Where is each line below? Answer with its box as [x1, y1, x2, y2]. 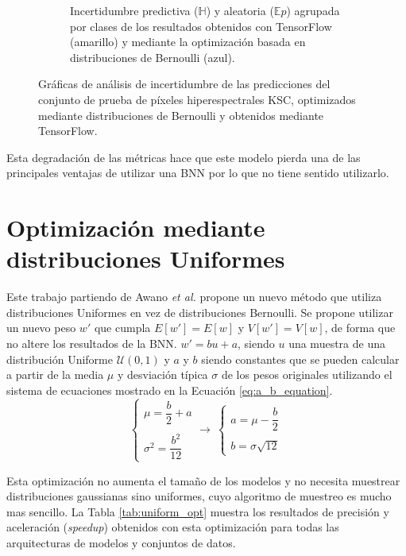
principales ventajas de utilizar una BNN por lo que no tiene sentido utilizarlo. [6, 164, 389, 181]
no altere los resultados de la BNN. [6, 335, 177, 352]
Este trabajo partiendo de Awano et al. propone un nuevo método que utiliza [6, 288, 382, 305]
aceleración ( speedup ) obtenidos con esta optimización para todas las [6, 519, 339, 535]
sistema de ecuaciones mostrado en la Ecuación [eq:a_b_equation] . [6, 381, 333, 398]
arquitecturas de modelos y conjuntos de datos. [6, 535, 236, 550]
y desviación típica [117, 366, 208, 383]
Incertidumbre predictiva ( [70, 2, 199, 18]
